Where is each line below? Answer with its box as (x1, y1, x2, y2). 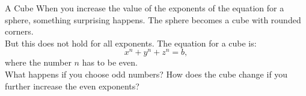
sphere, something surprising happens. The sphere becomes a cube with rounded (5, 13, 301, 26)
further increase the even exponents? (5, 79, 139, 92)
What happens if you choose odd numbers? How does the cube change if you (5, 68, 288, 80)
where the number (5, 56, 72, 69)
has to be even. (82, 56, 138, 69)
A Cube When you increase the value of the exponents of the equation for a (5, 2, 284, 14)
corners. (5, 25, 34, 38)
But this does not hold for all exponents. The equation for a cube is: (5, 36, 257, 49)
